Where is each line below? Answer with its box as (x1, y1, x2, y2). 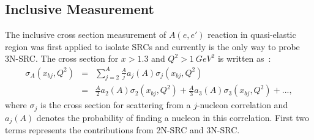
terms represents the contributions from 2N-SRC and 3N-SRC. (5, 123, 240, 136)
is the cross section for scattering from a (40, 98, 191, 111)
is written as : (217, 52, 271, 65)
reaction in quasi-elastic (207, 28, 296, 41)
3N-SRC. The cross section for (5, 52, 119, 65)
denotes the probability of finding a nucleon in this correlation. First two (36, 111, 309, 123)
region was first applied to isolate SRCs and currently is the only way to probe (5, 40, 300, 53)
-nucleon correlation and (196, 98, 288, 111)
